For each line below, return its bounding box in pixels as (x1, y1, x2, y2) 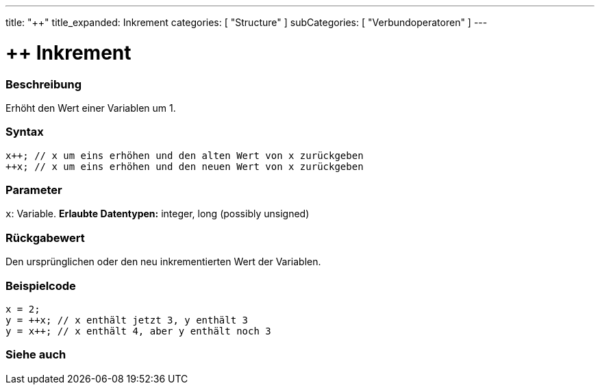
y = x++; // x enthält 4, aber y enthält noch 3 (5, 325, 271, 337)
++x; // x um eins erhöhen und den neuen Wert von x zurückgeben (5, 160, 364, 172)
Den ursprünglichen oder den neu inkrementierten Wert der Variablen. (5, 256, 321, 268)
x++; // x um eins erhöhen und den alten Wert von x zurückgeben (5, 149, 364, 161)
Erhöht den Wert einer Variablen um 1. (5, 101, 176, 114)
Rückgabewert (5, 230, 85, 245)
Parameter (5, 183, 62, 197)
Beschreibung (5, 77, 82, 91)
